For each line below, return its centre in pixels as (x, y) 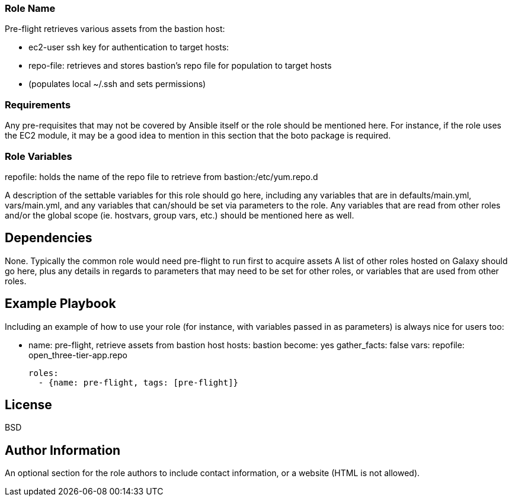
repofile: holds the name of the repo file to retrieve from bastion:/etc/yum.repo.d (161, 176)
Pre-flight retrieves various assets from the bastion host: (115, 29)
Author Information (63, 450)
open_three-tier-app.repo (78, 355)
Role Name (30, 8)
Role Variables (39, 156)
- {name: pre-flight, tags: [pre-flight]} (138, 382)
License (28, 404)
